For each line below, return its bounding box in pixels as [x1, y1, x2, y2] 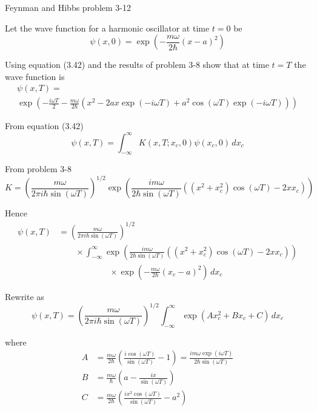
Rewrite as [5, 290, 44, 302]
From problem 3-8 [5, 162, 72, 175]
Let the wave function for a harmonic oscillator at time [5, 21, 210, 34]
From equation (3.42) [5, 119, 84, 132]
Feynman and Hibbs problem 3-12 [5, 1, 131, 13]
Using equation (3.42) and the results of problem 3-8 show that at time [5, 58, 269, 71]
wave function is [5, 70, 65, 82]
